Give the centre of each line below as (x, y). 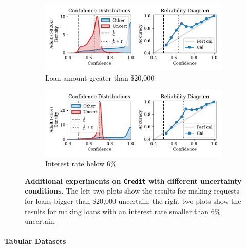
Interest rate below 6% (81, 164)
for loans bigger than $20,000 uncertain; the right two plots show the (133, 201)
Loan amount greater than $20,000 (100, 77)
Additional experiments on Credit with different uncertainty (133, 180)
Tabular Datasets (35, 241)
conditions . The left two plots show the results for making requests (132, 191)
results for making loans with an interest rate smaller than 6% (123, 211)
